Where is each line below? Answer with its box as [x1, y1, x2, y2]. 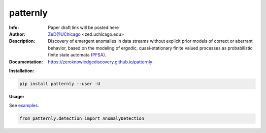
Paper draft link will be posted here [48, 25, 119, 30]
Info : [9, 25, 19, 30]
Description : [9, 38, 35, 44]
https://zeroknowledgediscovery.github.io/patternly [48, 59, 153, 65]
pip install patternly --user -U [19, 81, 100, 86]
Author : [9, 31, 26, 37]
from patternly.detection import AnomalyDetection [19, 116, 145, 121]
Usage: [9, 93, 25, 99]
